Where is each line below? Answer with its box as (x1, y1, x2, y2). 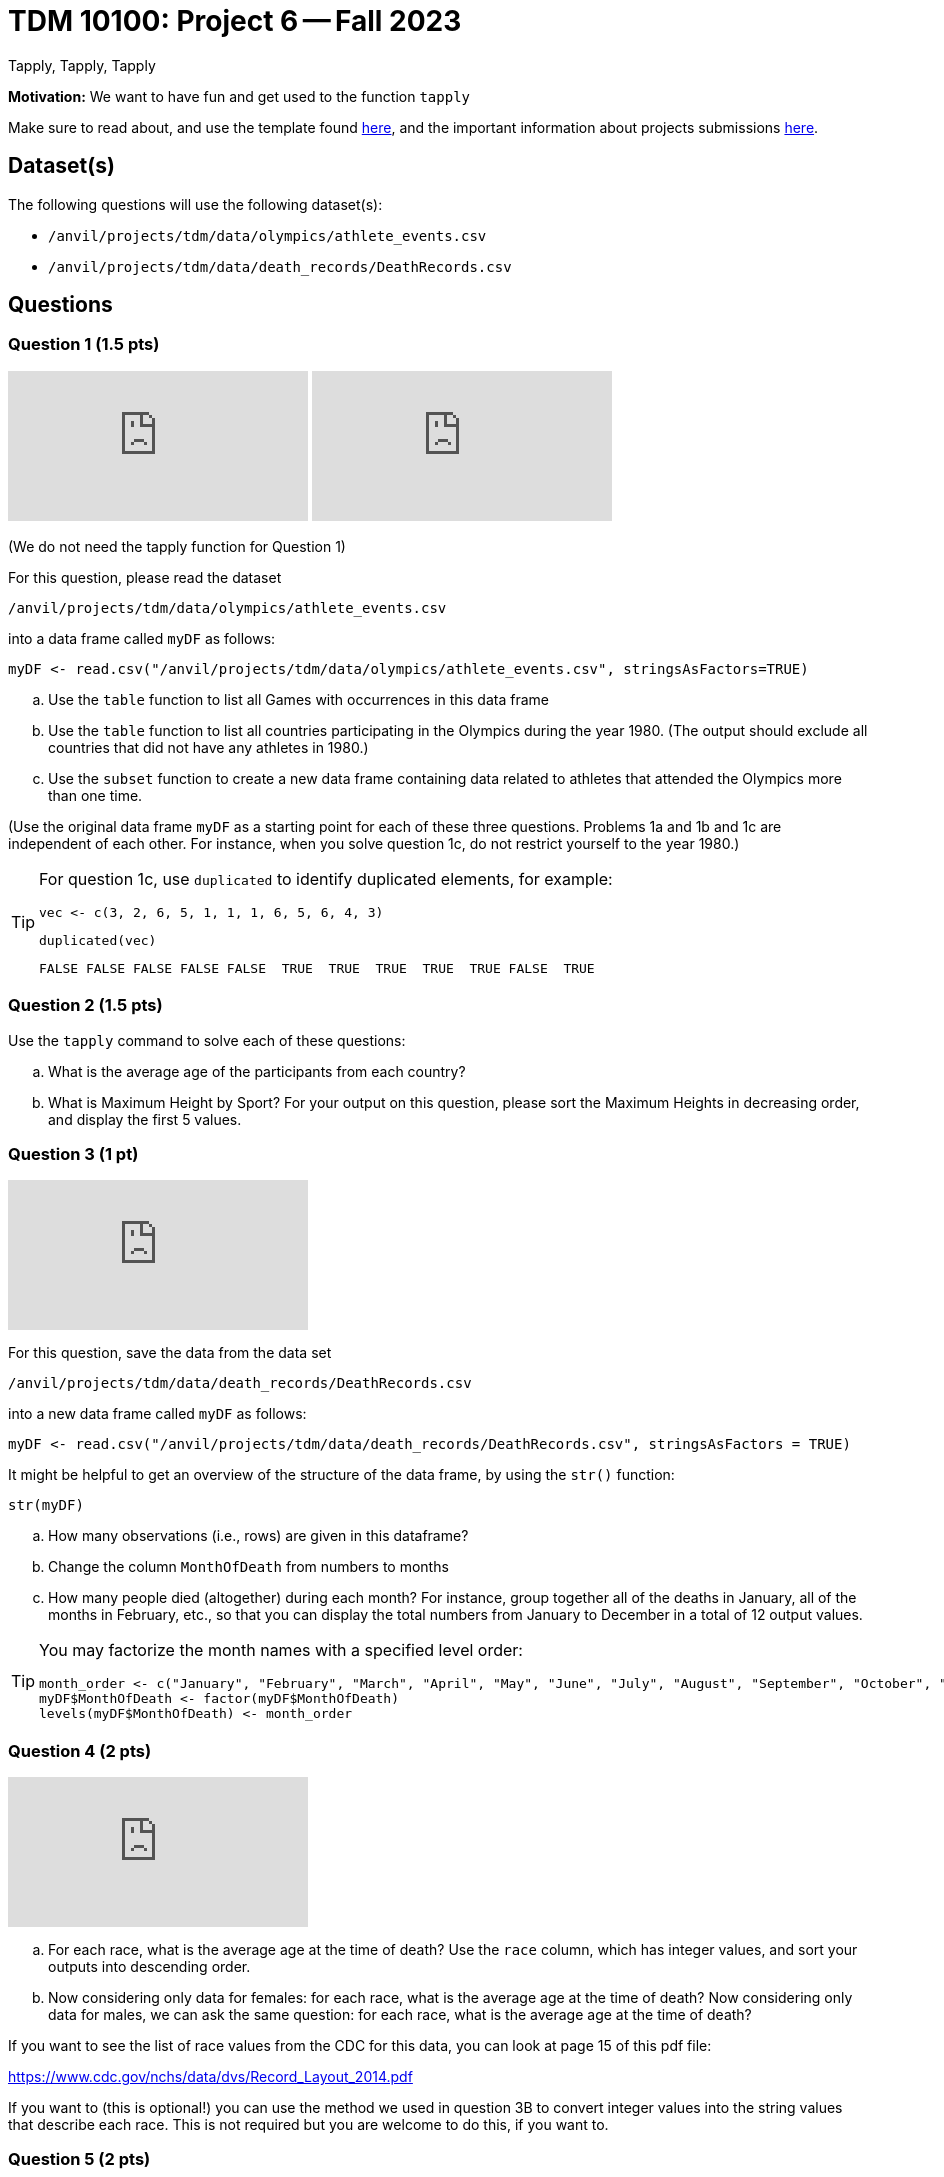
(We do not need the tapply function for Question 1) (8, 537, 346, 555)
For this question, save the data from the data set (8, 1344, 332, 1362)
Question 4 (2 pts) (8, 1740, 152, 1761)
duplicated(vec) (39, 932, 157, 948)
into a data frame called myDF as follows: (8, 629, 276, 647)
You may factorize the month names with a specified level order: (39, 1640, 523, 1661)
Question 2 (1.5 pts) (8, 995, 163, 1016)
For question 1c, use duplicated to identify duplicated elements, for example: (39, 868, 613, 889)
